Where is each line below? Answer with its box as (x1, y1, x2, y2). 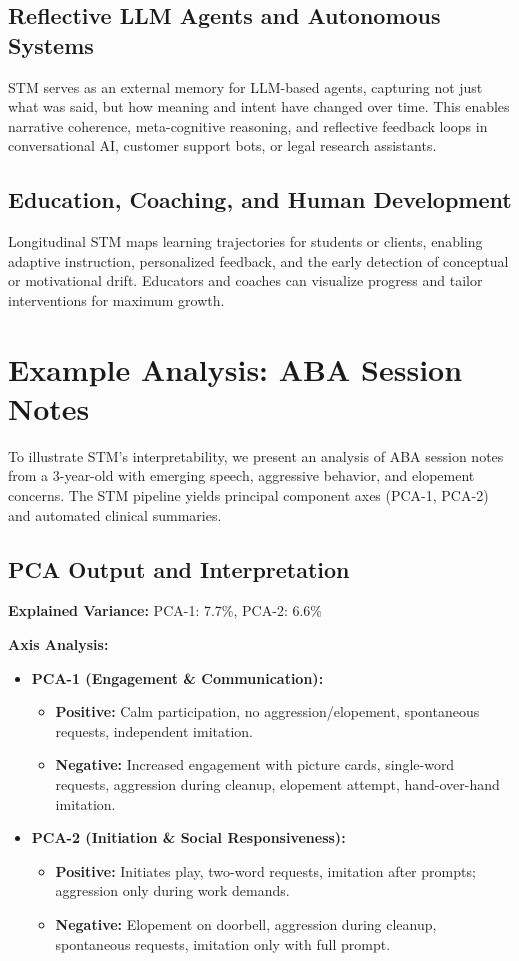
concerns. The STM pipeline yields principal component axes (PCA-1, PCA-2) (8, 485, 489, 506)
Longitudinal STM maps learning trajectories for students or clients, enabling (8, 231, 483, 252)
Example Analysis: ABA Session (8, 348, 463, 389)
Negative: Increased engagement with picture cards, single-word (55, 754, 455, 775)
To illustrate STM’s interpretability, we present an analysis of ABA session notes (8, 445, 504, 466)
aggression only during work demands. (55, 880, 290, 901)
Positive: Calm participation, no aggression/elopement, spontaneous (55, 701, 480, 722)
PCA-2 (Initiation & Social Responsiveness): (31, 827, 346, 848)
